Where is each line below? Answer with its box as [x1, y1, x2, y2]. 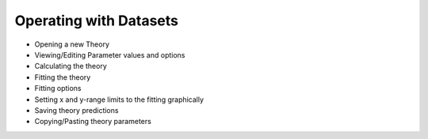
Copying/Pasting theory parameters [34, 117, 152, 126]
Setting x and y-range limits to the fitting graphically [34, 95, 204, 104]
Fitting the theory [34, 72, 91, 82]
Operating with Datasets [14, 12, 178, 29]
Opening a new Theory [34, 39, 110, 49]
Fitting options [34, 84, 82, 93]
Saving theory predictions [34, 105, 119, 115]
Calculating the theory [34, 62, 107, 71]
